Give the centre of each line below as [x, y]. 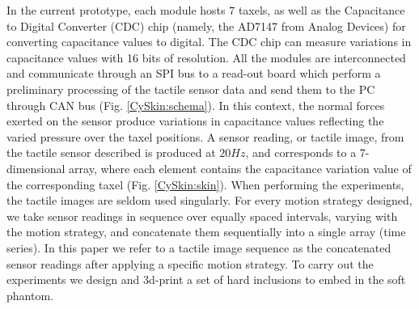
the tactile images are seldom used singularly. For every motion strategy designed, [209, 200]
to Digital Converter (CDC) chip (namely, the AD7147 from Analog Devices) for [206, 25]
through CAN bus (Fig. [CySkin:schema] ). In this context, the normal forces [196, 105]
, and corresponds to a [301, 152]
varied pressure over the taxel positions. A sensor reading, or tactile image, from [205, 136]
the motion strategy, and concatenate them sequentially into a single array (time [206, 232]
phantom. [30, 295]
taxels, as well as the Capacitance [322, 10]
